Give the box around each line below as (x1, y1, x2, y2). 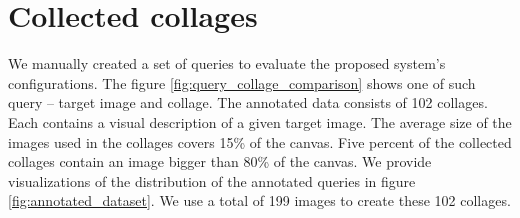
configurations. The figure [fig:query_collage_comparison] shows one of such (8, 72, 476, 93)
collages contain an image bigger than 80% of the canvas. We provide (8, 151, 432, 172)
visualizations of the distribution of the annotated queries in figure (8, 170, 416, 191)
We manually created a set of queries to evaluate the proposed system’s (8, 53, 446, 74)
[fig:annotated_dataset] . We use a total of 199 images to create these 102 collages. (8, 190, 511, 211)
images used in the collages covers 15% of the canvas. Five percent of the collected (8, 131, 512, 152)
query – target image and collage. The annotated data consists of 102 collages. (8, 92, 488, 113)
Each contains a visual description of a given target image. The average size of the (8, 111, 512, 132)
